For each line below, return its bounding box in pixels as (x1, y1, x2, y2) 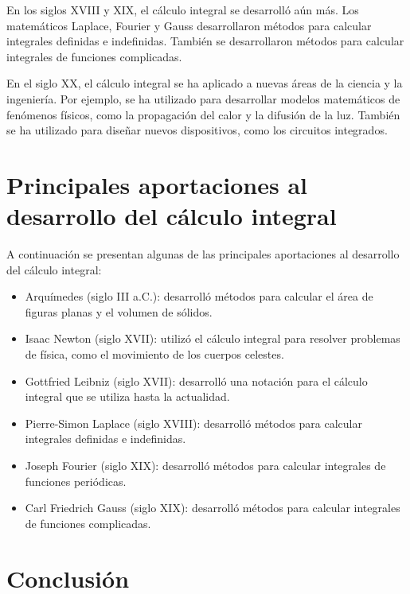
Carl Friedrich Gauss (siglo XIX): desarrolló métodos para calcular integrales (25, 499, 400, 516)
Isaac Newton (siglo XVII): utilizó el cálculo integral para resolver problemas (25, 330, 400, 347)
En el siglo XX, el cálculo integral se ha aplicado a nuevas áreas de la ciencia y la (6, 75, 403, 91)
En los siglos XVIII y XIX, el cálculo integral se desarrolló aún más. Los (6, 2, 359, 17)
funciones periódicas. (25, 472, 127, 489)
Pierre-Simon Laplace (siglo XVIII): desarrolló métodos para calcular (25, 414, 362, 431)
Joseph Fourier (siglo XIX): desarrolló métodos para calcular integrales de (25, 457, 386, 473)
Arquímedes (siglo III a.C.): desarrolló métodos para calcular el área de (25, 288, 373, 305)
